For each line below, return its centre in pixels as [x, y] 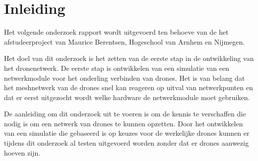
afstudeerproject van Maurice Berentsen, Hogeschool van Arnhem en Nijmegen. [125, 41]
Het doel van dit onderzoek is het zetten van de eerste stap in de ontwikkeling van [129, 58]
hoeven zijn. [22, 152]
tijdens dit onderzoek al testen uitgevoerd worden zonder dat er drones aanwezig [127, 143]
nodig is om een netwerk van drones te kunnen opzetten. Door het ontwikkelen [124, 123]
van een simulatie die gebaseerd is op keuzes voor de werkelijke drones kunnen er [127, 133]
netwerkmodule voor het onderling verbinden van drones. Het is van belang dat [125, 78]
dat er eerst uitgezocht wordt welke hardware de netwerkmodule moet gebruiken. [127, 97]
